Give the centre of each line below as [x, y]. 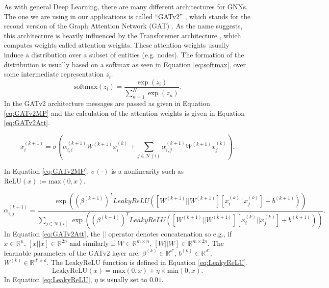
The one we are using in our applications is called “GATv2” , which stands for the [127, 16]
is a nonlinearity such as [147, 171]
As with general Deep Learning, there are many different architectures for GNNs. [126, 6]
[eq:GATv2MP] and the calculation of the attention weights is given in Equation [125, 113]
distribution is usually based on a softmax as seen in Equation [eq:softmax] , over [125, 64]
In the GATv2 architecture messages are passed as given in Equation [107, 103]
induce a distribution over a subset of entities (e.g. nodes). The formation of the [124, 54]
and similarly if [92, 243]
